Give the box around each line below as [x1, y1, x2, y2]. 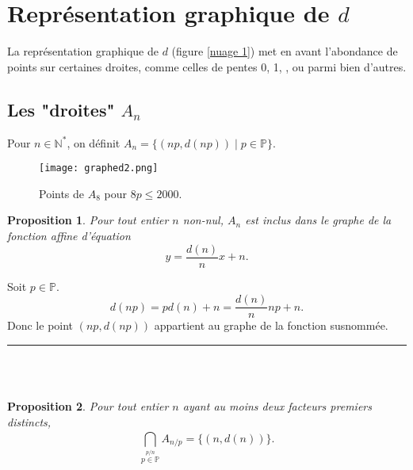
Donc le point [7, 317, 74, 334]
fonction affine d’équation [7, 227, 131, 243]
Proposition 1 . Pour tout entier [7, 212, 169, 228]
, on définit [67, 134, 120, 151]
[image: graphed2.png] [39, 162, 159, 174]
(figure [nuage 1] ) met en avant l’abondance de [171, 43, 398, 59]
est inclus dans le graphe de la [245, 212, 392, 228]
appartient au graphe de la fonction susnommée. [154, 317, 388, 334]
